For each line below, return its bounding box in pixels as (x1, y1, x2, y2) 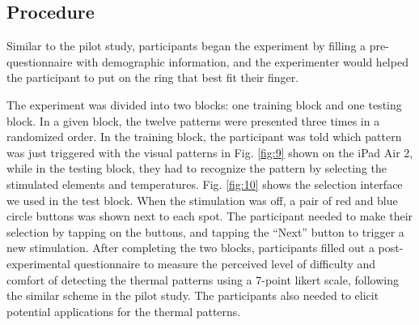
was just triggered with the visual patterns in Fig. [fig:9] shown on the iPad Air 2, (6, 143, 413, 160)
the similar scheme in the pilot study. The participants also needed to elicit (6, 287, 379, 304)
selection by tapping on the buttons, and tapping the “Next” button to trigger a (6, 223, 404, 240)
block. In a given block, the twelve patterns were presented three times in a (6, 112, 380, 129)
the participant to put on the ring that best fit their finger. (6, 69, 299, 86)
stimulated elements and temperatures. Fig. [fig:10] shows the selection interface (6, 175, 403, 192)
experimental (6, 254, 70, 272)
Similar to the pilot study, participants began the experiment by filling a (6, 37, 366, 54)
